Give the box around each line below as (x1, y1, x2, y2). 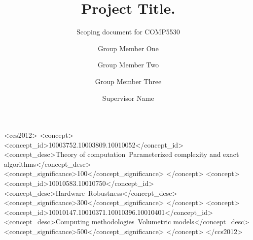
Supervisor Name (102, 92, 154, 103)
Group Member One (98, 43, 159, 53)
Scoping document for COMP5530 (76, 27, 180, 37)
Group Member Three (95, 76, 162, 86)
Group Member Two (97, 60, 159, 70)
